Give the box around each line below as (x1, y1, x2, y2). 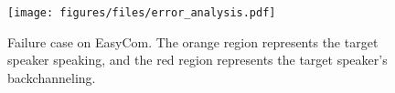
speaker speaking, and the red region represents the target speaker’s (7, 50, 388, 69)
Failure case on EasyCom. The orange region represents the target (7, 32, 379, 51)
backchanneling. (7, 67, 96, 87)
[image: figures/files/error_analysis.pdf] (7, 6, 276, 19)
